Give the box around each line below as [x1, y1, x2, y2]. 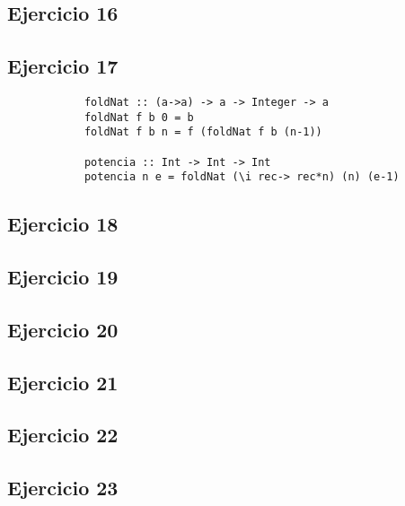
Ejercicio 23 [7, 474, 119, 502]
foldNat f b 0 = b [84, 110, 194, 124]
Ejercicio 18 [7, 210, 119, 238]
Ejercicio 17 [7, 52, 119, 80]
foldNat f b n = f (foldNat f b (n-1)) [84, 126, 322, 139]
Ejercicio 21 [7, 368, 119, 396]
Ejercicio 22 [7, 421, 119, 449]
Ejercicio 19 [7, 263, 119, 291]
